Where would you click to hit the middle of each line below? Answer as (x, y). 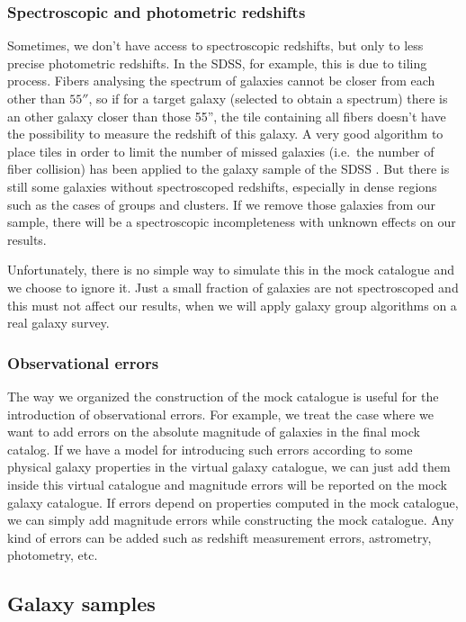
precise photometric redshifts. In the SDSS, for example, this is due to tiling (217, 63)
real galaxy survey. (58, 323)
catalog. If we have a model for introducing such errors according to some (210, 449)
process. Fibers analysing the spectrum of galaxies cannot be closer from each (221, 81)
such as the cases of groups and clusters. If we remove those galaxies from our (222, 204)
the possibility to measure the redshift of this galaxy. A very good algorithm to (225, 134)
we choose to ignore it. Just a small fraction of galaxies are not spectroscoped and (233, 287)
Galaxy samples (81, 604)
